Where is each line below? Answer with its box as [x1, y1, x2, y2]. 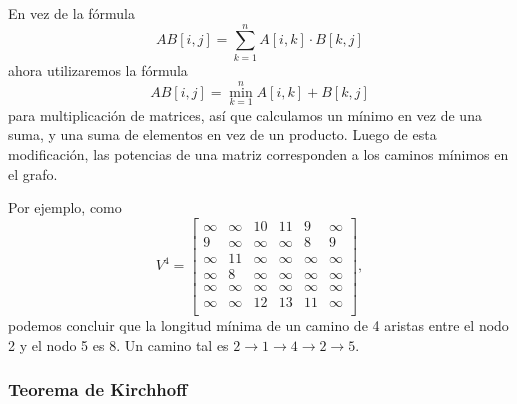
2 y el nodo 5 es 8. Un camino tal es [8, 334, 229, 355]
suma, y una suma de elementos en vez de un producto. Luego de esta [8, 124, 437, 145]
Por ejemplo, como [8, 197, 122, 218]
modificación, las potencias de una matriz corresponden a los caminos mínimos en [8, 143, 509, 164]
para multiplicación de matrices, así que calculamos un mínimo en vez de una [8, 104, 482, 125]
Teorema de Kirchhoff [8, 377, 188, 402]
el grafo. [8, 163, 58, 184]
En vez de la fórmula [8, 3, 136, 23]
